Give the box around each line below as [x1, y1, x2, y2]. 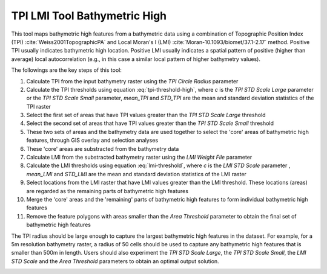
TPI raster [26, 103, 51, 110]
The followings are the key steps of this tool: [11, 66, 122, 74]
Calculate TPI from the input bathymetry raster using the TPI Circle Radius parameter [26, 77, 239, 84]
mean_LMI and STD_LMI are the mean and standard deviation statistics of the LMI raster [26, 170, 246, 177]
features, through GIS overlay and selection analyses [26, 136, 159, 144]
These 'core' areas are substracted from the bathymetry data [26, 145, 179, 152]
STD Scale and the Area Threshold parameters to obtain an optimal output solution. [11, 257, 219, 265]
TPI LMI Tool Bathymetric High [11, 9, 167, 22]
